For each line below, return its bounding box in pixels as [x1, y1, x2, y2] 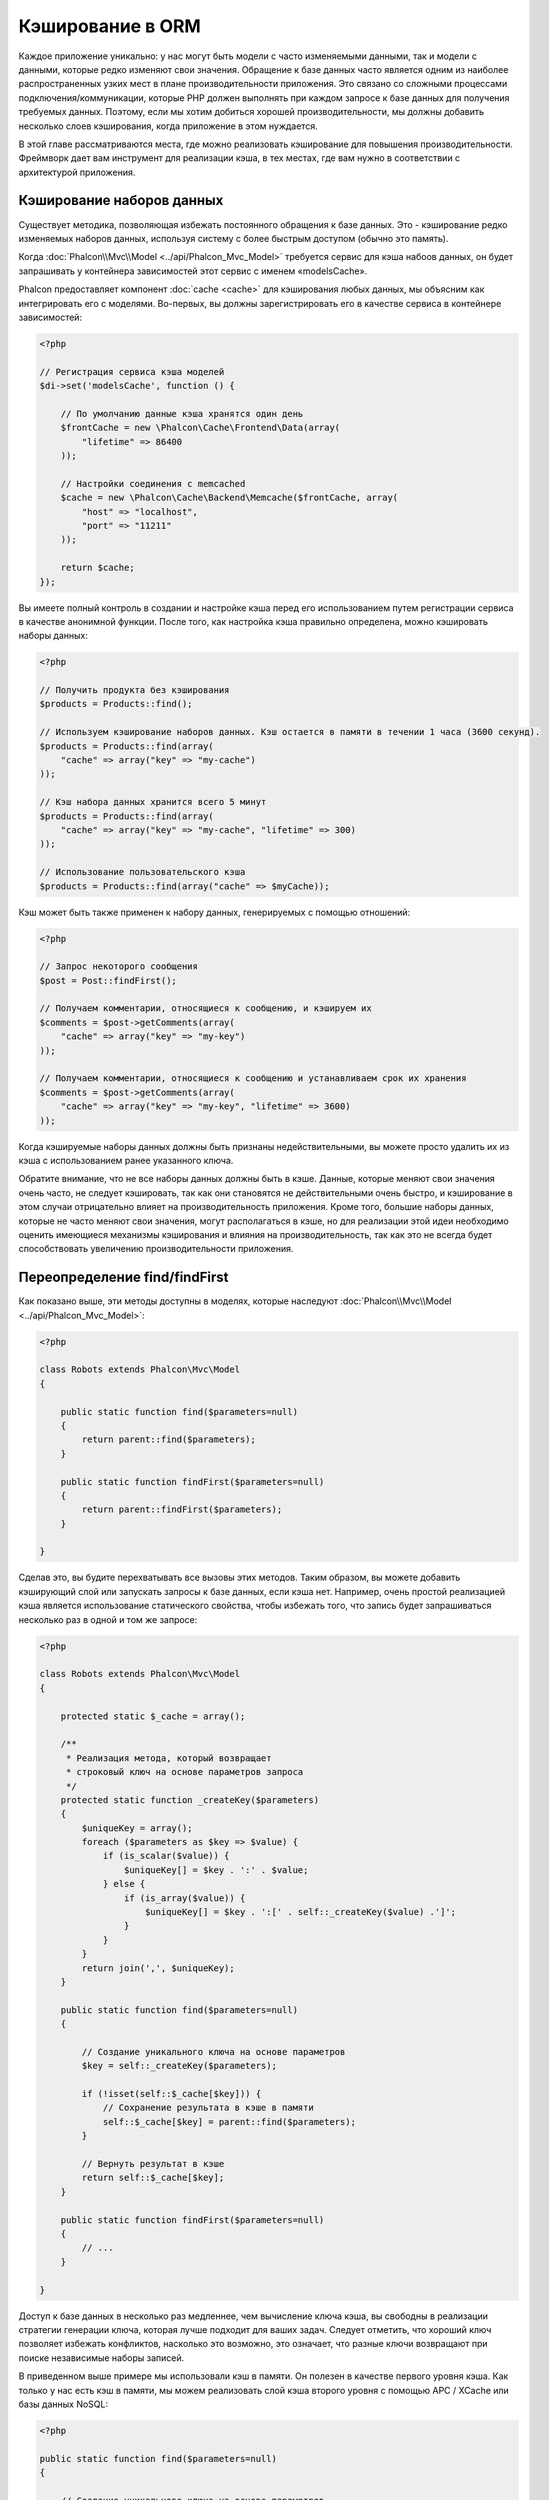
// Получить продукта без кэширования [39, 685, 230, 696]
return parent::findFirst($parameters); [81, 1504, 283, 1515]
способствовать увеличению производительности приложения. [18, 1243, 294, 1255]
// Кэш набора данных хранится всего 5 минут [39, 796, 267, 808]
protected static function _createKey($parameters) [60, 1794, 320, 1805]
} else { [102, 1878, 146, 1890]
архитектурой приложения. [18, 166, 136, 178]
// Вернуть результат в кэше [81, 2158, 225, 2170]
